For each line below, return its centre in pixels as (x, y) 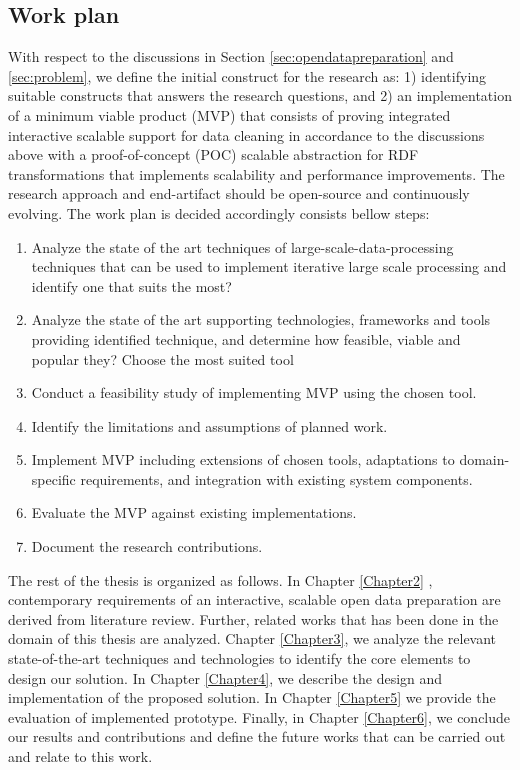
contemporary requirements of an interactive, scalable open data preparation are (254, 599)
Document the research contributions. (147, 546)
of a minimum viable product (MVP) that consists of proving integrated (229, 114)
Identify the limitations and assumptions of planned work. (209, 425)
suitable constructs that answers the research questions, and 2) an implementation (260, 95)
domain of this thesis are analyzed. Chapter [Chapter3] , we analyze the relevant (252, 638)
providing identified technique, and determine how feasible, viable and (246, 338)
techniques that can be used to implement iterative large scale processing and (269, 266)
